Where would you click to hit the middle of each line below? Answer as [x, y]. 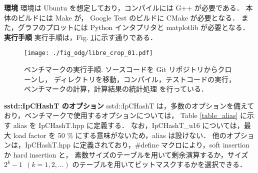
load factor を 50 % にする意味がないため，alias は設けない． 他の [120, 135]
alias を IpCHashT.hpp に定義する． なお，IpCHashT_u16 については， [128, 125]
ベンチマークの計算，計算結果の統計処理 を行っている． [116, 89]
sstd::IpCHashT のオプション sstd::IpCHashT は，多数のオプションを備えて [129, 105]
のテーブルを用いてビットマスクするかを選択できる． [159, 164]
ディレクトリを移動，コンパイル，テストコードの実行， [144, 79]
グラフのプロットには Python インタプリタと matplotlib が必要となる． [133, 27]
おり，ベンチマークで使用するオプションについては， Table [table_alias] [121, 115]
